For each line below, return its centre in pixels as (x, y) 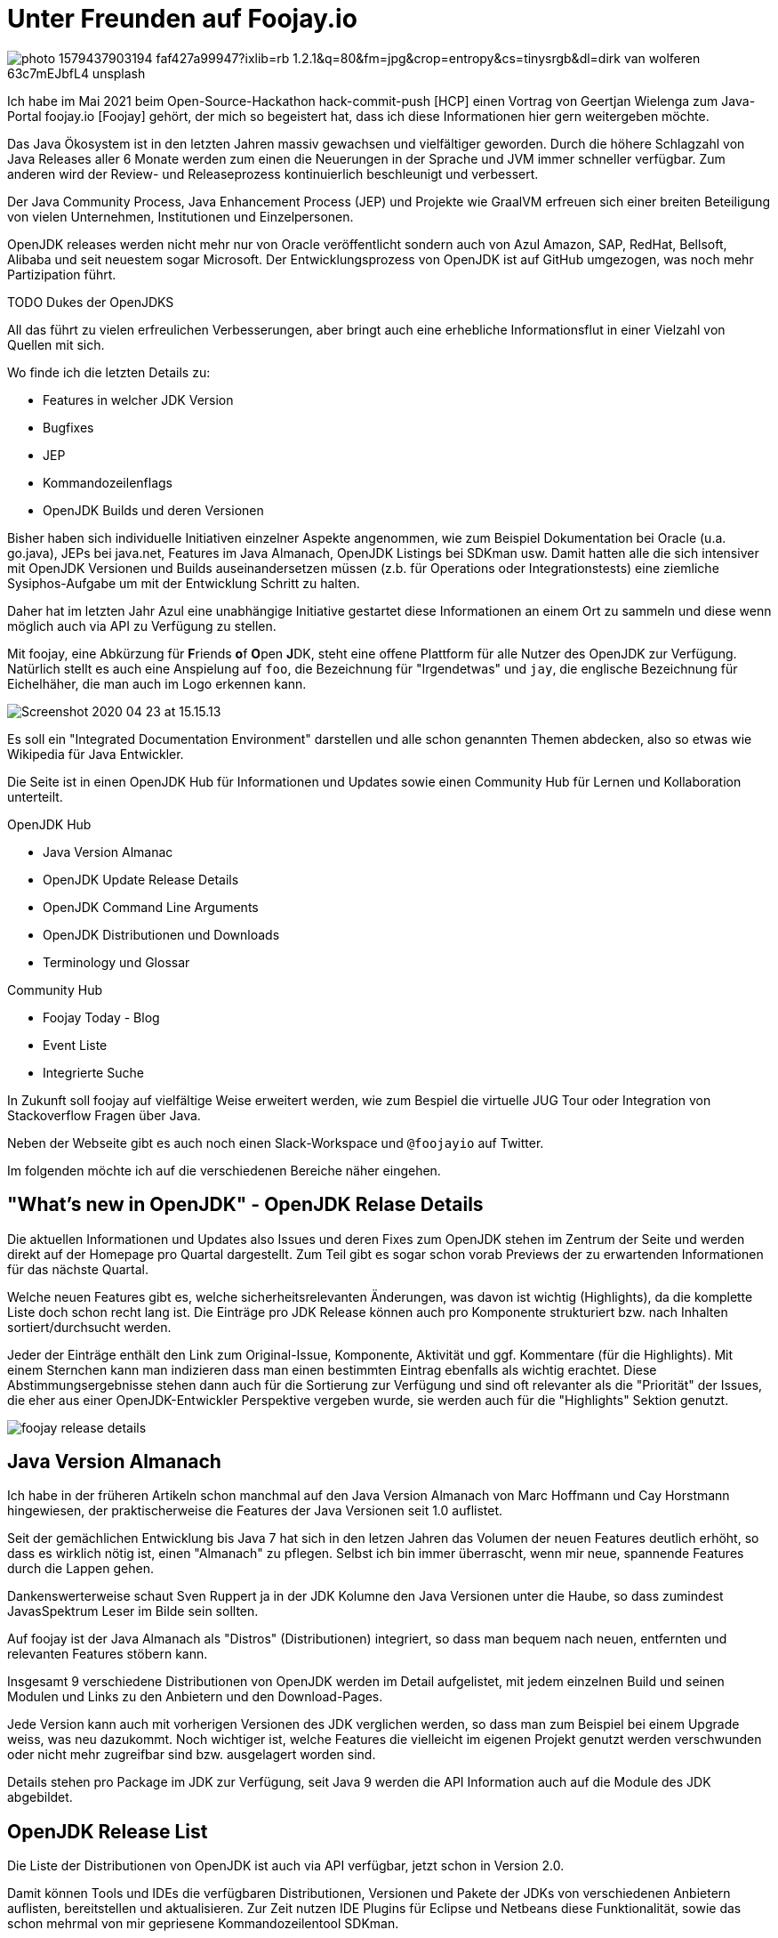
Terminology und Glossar (116, 962)
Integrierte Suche (93, 1072)
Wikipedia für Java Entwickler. (96, 754)
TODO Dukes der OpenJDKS (91, 302)
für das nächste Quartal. (78, 1269)
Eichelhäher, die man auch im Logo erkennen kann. (157, 683)
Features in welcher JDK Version (138, 400)
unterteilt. (35, 796)
